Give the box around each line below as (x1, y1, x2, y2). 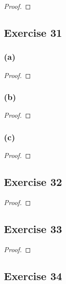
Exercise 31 (4, 25, 62, 40)
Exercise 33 (4, 221, 62, 236)
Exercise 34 (4, 268, 62, 283)
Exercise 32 (4, 174, 62, 189)
